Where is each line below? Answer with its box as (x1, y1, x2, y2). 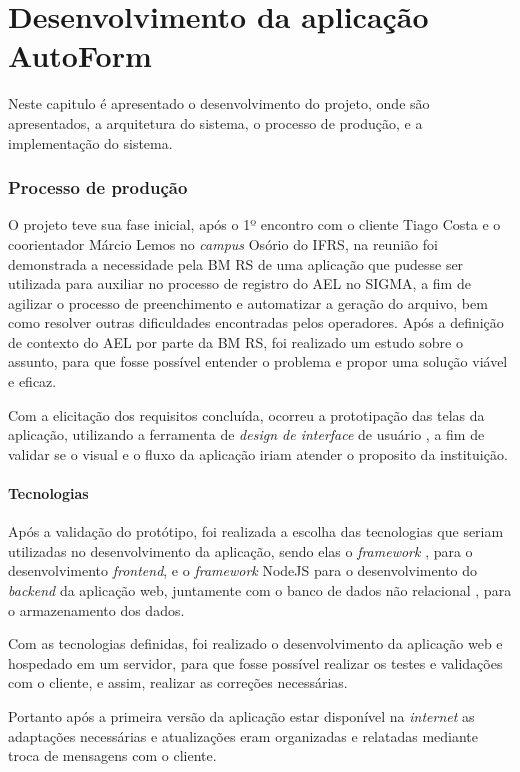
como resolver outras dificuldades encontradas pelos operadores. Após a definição (8, 312, 504, 333)
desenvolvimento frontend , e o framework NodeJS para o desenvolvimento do (8, 560, 478, 581)
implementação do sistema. (8, 132, 173, 153)
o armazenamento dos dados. (8, 599, 185, 620)
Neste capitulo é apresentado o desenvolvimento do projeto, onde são (8, 93, 430, 114)
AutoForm (8, 35, 152, 76)
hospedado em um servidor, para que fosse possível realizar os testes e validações (8, 652, 503, 673)
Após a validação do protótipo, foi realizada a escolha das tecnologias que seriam (8, 521, 504, 542)
